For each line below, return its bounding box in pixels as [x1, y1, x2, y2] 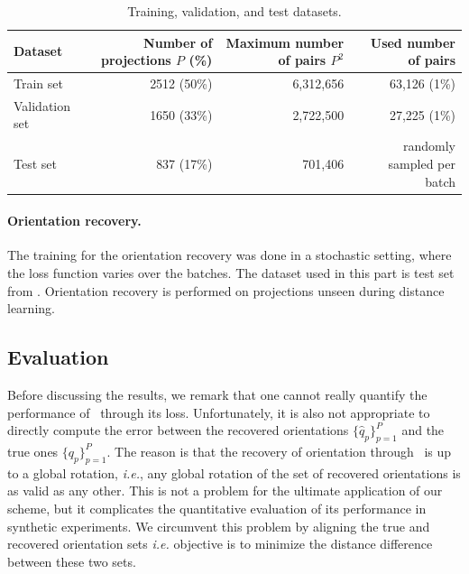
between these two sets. [7, 551, 136, 570]
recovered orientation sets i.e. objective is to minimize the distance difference [7, 534, 433, 553]
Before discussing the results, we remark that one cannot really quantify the [7, 384, 428, 403]
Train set [14, 74, 63, 93]
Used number [370, 32, 455, 51]
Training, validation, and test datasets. [127, 2, 342, 20]
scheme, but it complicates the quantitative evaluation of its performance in [7, 498, 427, 517]
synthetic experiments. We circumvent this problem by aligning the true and [7, 516, 430, 535]
